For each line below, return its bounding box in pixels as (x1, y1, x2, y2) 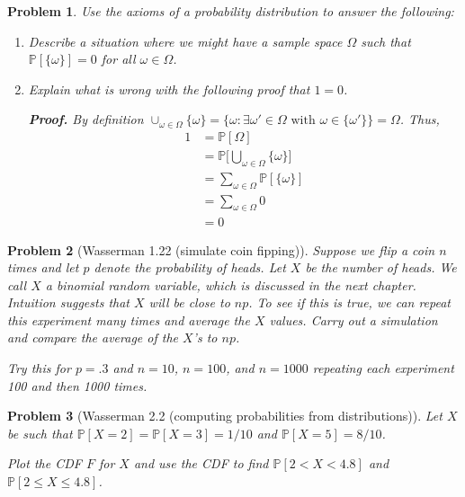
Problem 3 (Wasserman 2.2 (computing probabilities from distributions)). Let (7, 406, 443, 425)
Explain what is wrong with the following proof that (28, 79, 310, 98)
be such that (7, 423, 73, 442)
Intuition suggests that (7, 293, 130, 312)
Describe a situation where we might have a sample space (28, 31, 343, 50)
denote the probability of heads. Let (94, 258, 286, 277)
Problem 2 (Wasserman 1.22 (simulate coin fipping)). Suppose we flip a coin (7, 240, 435, 259)
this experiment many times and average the (7, 310, 250, 329)
